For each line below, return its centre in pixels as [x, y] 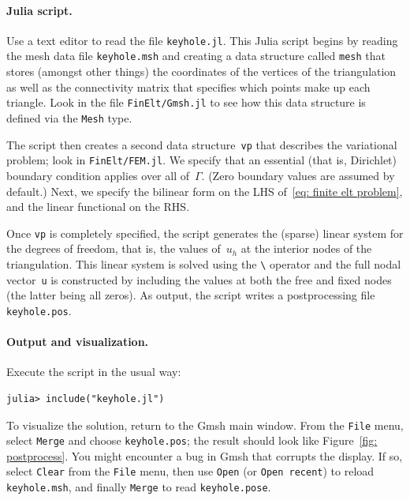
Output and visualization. [78, 342]
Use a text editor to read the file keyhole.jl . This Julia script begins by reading [202, 40]
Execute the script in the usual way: [94, 372]
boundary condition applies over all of [98, 175]
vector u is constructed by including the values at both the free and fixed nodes [199, 279]
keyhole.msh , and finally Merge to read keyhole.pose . [139, 487]
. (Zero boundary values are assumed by [298, 175]
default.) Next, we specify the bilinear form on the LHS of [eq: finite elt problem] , [205, 191]
